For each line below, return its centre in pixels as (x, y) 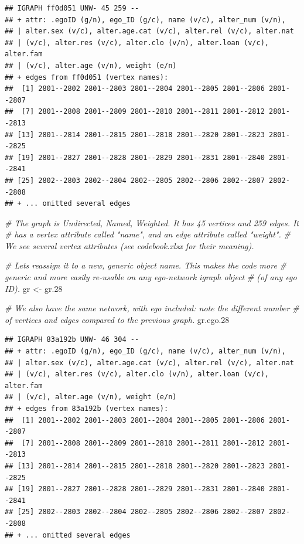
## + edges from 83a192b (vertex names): (87, 409)
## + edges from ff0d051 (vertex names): (87, 77)
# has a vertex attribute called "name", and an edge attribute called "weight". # (148, 234)
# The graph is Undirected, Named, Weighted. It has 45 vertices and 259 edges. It (152, 222)
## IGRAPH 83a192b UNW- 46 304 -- (72, 340)
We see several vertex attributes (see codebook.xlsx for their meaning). (129, 245)
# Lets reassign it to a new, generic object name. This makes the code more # (146, 265)
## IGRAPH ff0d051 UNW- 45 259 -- (72, 8)
